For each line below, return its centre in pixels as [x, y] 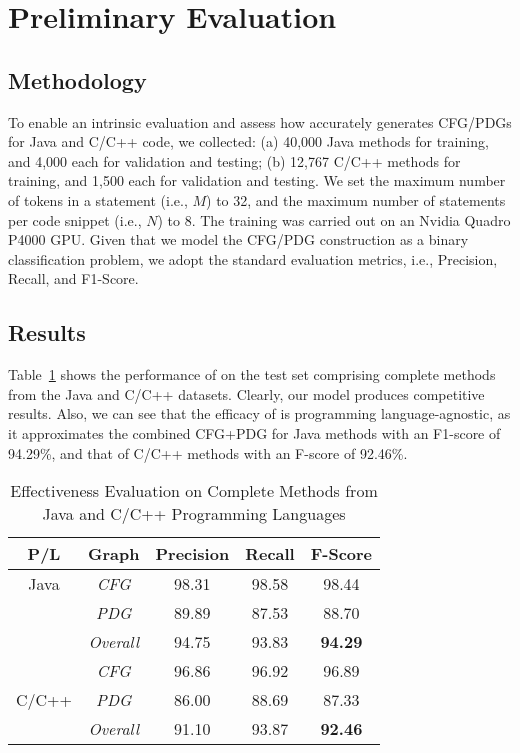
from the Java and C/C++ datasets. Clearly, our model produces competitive [246, 393]
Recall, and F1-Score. [73, 278]
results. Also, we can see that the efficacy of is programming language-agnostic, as [259, 413]
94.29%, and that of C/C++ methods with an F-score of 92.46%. [208, 452]
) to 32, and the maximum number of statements [356, 199]
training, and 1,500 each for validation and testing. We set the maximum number [257, 180]
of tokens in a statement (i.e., [98, 199]
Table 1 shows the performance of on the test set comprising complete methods [252, 374]
